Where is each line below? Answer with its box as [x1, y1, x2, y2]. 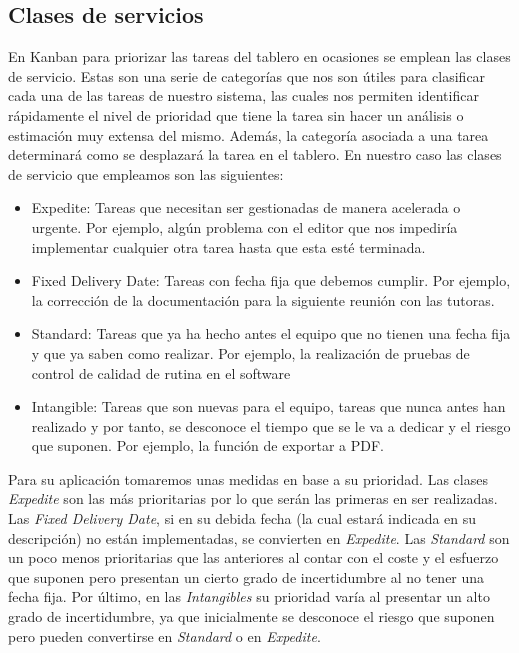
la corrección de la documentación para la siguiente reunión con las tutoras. [31, 289, 495, 310]
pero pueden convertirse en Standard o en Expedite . [8, 625, 321, 646]
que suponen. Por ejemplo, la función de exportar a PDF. [31, 435, 384, 456]
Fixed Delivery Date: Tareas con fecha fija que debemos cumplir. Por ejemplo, [31, 270, 511, 291]
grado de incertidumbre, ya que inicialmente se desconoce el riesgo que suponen [8, 606, 495, 627]
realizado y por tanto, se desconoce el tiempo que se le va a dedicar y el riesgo [31, 415, 511, 436]
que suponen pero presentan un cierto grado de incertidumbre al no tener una [8, 566, 485, 587]
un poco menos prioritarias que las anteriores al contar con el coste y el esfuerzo [8, 547, 499, 568]
